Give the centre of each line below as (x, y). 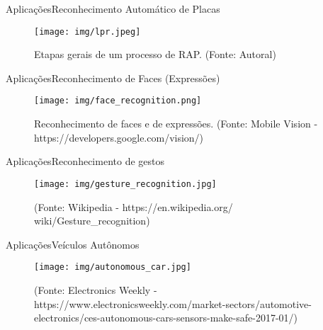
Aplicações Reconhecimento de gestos (85, 161)
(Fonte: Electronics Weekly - (96, 289)
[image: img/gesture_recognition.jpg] (125, 184)
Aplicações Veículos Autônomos (73, 244)
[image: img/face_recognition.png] (118, 101)
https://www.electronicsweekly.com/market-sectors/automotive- (173, 303)
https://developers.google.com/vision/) (119, 137)
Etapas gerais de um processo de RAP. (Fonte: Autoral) (155, 54)
